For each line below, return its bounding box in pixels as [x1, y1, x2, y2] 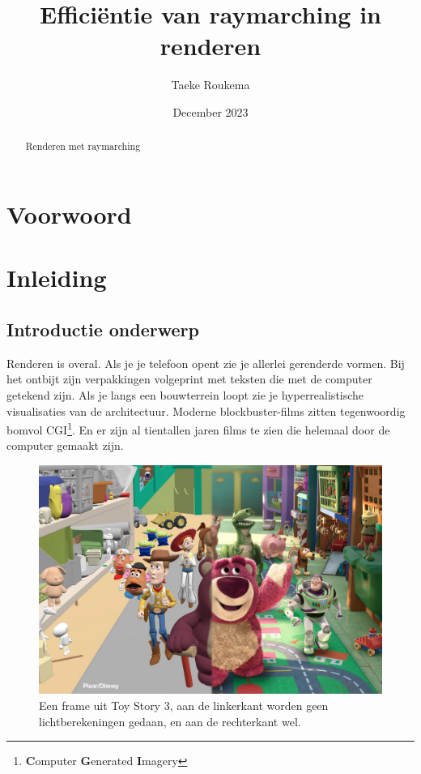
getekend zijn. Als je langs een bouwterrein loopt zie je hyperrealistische [6, 386, 364, 403]
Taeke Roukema [171, 76, 250, 93]
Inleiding [6, 261, 107, 294]
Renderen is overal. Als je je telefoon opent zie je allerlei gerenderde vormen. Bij [6, 354, 405, 371]
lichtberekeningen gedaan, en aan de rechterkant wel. [39, 712, 301, 729]
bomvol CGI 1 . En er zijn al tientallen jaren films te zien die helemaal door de [6, 419, 390, 438]
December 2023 [172, 103, 249, 120]
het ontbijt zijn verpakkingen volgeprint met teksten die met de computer [6, 370, 372, 387]
